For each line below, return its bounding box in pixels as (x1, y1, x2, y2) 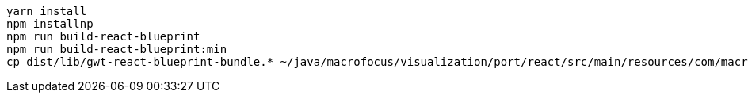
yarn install (6, 5, 87, 17)
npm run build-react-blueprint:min (6, 43, 227, 55)
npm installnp (6, 17, 93, 30)
